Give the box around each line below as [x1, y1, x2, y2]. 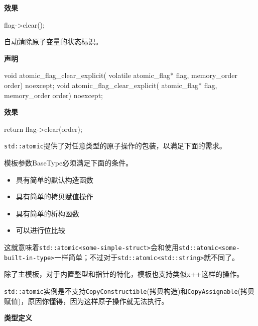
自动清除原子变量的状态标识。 [4, 36, 102, 47]
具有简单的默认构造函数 [16, 174, 93, 185]
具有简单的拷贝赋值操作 [16, 191, 93, 202]
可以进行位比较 [16, 225, 65, 235]
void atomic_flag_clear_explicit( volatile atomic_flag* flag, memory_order [4, 70, 237, 80]
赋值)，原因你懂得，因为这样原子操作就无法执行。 [4, 295, 169, 306]
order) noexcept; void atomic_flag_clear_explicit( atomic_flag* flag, [4, 79, 217, 90]
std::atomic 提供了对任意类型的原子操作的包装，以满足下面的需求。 [4, 140, 226, 151]
